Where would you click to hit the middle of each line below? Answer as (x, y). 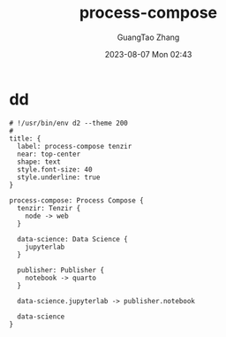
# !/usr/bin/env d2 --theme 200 (68, 123)
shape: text (39, 162)
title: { (25, 138)
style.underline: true (59, 177)
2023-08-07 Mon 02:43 (148, 54)
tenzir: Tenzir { (49, 208)
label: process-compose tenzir (75, 146)
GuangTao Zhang (148, 37)
